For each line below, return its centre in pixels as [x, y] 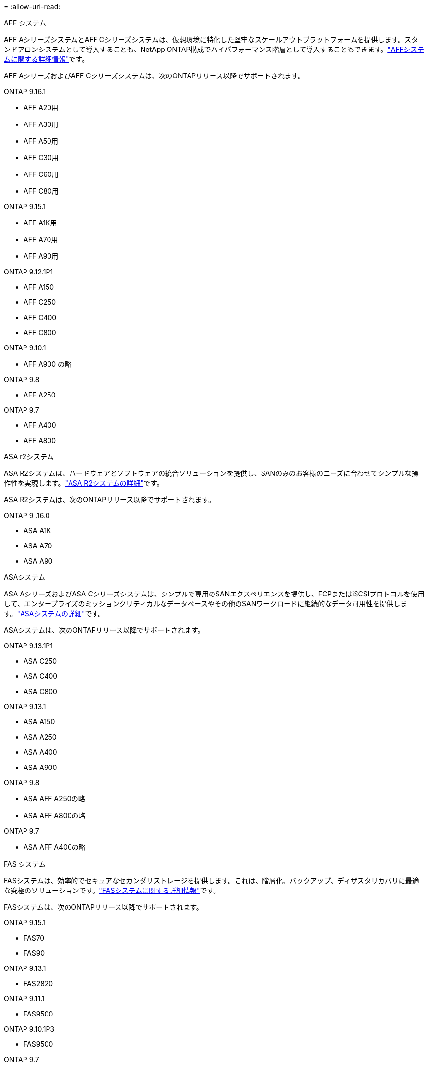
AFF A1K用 [40, 223]
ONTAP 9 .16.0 [27, 515]
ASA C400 [41, 676]
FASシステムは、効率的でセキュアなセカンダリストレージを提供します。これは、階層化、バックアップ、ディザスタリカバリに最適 [212, 880]
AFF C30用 [41, 158]
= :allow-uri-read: [32, 7]
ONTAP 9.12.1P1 [29, 272]
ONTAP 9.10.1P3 [29, 1029]
